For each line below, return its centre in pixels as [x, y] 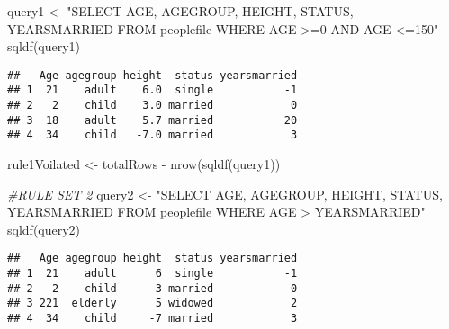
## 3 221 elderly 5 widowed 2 [153, 303]
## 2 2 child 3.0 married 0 [153, 106]
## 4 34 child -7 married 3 [153, 319]
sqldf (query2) [44, 229]
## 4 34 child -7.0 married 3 [153, 135]
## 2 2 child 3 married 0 [153, 288]
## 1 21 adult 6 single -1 [153, 274]
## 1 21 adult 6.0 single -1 [153, 90]
